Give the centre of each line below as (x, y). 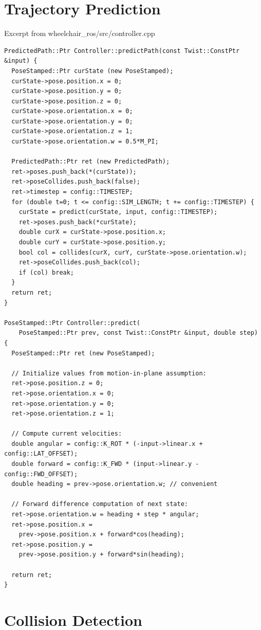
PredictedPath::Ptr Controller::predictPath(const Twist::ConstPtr (122, 51)
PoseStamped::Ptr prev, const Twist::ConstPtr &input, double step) (138, 333)
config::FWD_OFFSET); (41, 474)
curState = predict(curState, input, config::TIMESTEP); (118, 212)
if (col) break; (46, 272)
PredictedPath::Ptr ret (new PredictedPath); (91, 162)
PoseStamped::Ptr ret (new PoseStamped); (83, 353)
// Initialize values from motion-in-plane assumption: (109, 373)
